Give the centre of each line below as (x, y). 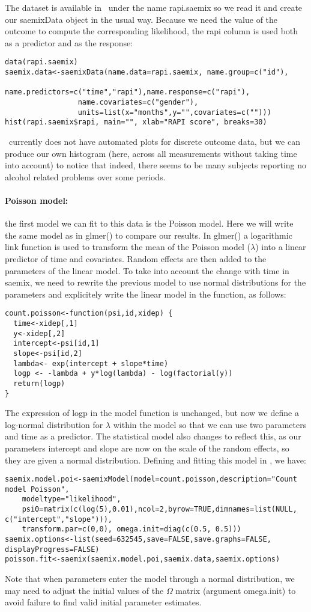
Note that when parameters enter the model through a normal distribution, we (150, 579)
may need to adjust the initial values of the (84, 590)
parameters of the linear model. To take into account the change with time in (147, 270)
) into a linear (281, 247)
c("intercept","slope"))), (59, 519)
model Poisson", (37, 489)
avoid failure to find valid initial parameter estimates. (103, 602)
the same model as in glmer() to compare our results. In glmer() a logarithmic (149, 235)
